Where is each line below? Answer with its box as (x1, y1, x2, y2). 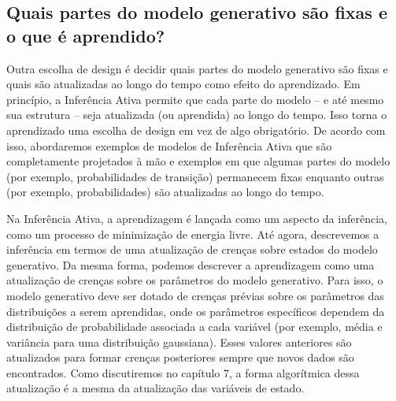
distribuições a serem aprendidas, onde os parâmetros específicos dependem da (6, 303, 385, 319)
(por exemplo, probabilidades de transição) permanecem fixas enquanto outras (6, 168, 384, 184)
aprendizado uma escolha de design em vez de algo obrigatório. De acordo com (6, 121, 386, 138)
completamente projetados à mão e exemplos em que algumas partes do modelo (6, 153, 390, 169)
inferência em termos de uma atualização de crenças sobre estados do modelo (6, 241, 378, 258)
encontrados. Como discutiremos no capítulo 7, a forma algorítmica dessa (6, 364, 360, 381)
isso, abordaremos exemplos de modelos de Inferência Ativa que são (6, 137, 332, 154)
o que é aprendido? (6, 23, 165, 47)
